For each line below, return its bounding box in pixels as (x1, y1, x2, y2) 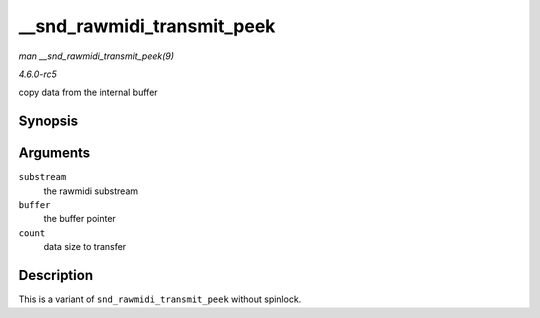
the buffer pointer (43, 213, 117, 225)
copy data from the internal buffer (18, 86, 159, 99)
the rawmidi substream (43, 185, 139, 197)
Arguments (18, 145, 91, 162)
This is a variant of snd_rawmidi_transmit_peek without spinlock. (18, 293, 302, 305)
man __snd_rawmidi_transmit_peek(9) (18, 50, 175, 62)
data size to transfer (43, 241, 127, 253)
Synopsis (18, 113, 79, 130)
